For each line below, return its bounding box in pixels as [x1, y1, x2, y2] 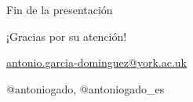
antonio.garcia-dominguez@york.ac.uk [6, 54, 187, 71]
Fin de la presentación [6, 2, 113, 17]
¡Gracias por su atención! [6, 27, 127, 44]
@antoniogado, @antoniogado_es [6, 80, 165, 97]
